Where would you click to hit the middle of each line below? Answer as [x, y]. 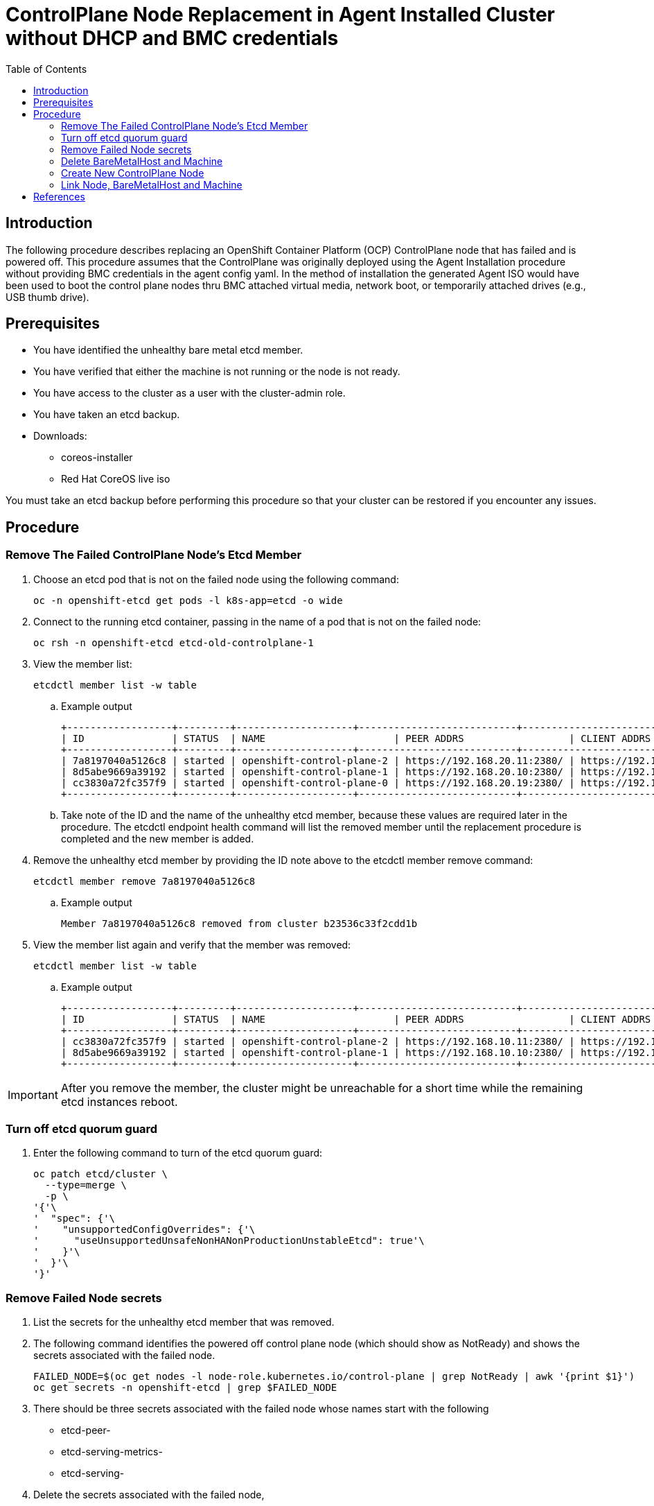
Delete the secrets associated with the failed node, [149, 1495]
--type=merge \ [86, 1185]
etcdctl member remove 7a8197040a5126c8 [144, 881]
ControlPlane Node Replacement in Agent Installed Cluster [281, 15]
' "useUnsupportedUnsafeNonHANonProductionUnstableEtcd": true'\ [229, 1241]
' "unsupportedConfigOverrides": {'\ [144, 1230]
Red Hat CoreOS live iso [116, 479]
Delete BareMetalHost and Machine [142, 161]
